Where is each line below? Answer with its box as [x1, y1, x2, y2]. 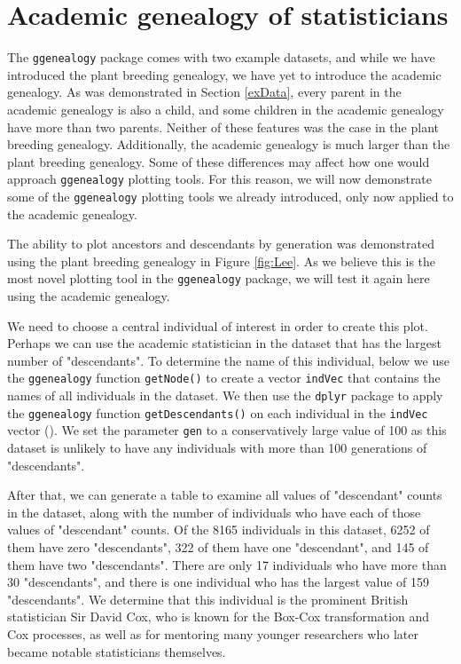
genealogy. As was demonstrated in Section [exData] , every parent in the [7, 83, 402, 101]
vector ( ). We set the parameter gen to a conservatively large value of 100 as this [7, 421, 447, 439]
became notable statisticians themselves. [7, 642, 226, 660]
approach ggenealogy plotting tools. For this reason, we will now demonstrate [7, 170, 433, 188]
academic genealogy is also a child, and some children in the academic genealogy [7, 99, 444, 118]
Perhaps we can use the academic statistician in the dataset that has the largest [7, 334, 441, 352]
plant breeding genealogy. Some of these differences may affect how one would [7, 152, 430, 170]
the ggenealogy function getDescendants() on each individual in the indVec [7, 403, 428, 422]
